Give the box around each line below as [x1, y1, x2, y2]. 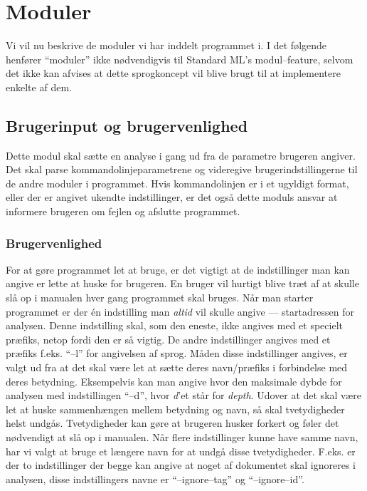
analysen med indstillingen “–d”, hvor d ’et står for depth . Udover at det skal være [6, 388, 361, 403]
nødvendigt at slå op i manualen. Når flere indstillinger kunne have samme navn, [6, 430, 358, 445]
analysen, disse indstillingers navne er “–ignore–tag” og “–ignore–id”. [6, 471, 304, 486]
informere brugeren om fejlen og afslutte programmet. [6, 204, 240, 219]
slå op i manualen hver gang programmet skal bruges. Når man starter [6, 290, 314, 305]
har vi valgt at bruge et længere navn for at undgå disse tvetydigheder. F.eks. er [6, 443, 356, 458]
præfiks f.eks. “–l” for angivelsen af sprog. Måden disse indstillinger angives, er [6, 346, 348, 361]
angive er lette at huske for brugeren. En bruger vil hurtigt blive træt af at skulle [6, 276, 359, 291]
